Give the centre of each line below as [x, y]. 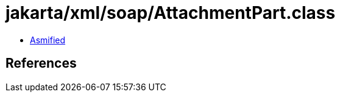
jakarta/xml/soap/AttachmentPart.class [171, 13]
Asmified [48, 40]
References [41, 63]
